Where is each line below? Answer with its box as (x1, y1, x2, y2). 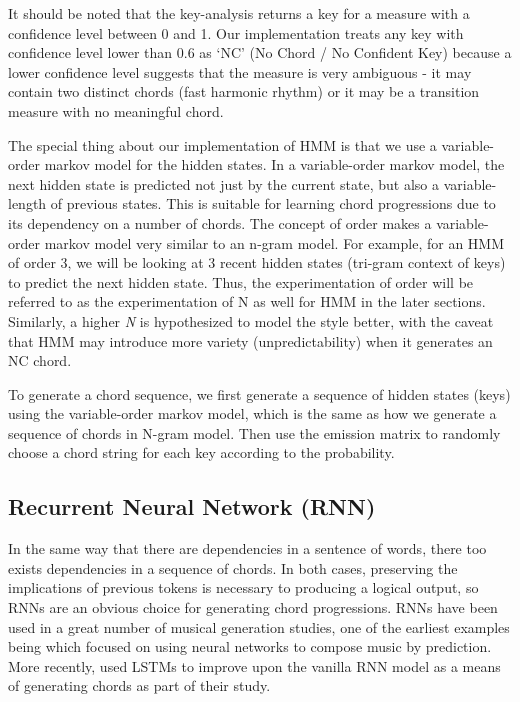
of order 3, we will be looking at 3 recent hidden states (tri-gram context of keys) (8, 252, 506, 273)
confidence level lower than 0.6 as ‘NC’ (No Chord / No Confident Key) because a (8, 42, 512, 63)
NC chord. (8, 350, 72, 371)
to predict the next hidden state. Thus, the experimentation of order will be (8, 271, 474, 292)
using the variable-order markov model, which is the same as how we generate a (8, 403, 497, 424)
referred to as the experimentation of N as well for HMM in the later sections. (8, 291, 486, 312)
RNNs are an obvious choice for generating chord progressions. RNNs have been (8, 597, 498, 618)
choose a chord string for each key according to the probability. (8, 442, 395, 463)
